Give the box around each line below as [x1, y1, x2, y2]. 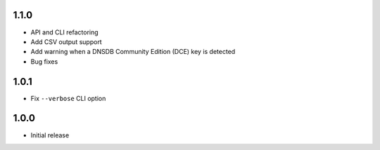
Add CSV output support [30, 37, 102, 46]
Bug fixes [30, 57, 58, 66]
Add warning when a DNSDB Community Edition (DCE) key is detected [30, 48, 236, 56]
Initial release [30, 130, 70, 139]
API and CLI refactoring [30, 28, 99, 36]
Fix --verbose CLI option [30, 94, 106, 102]
